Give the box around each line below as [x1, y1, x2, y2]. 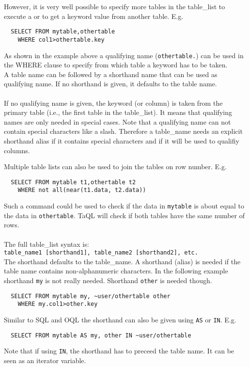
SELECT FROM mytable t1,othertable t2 [11, 178, 136, 186]
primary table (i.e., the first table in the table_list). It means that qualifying [4, 107, 232, 117]
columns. [4, 145, 30, 155]
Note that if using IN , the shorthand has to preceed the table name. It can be [4, 346, 234, 356]
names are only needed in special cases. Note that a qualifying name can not [4, 116, 231, 127]
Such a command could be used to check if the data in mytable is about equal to [4, 201, 244, 210]
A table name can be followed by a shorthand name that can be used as [4, 69, 218, 79]
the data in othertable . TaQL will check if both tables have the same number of [4, 210, 245, 220]
